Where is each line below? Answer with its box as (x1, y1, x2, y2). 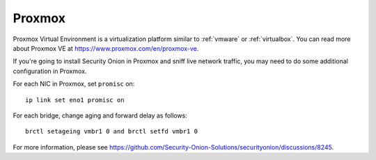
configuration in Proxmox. (13, 67, 87, 75)
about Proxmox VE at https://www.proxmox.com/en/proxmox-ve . (13, 44, 199, 52)
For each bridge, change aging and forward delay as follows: (13, 111, 187, 120)
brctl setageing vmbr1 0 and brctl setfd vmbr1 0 (25, 127, 198, 136)
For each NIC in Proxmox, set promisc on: (13, 80, 135, 88)
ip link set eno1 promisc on (25, 96, 125, 104)
